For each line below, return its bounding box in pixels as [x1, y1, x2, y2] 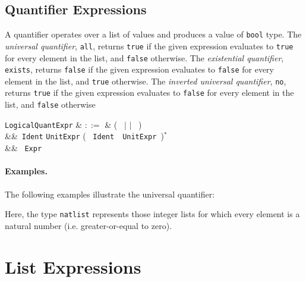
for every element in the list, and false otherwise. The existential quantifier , [5, 51, 284, 64]
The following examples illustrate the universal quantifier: [5, 187, 215, 200]
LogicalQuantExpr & [5, 118, 83, 130]
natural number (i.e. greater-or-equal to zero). [5, 219, 172, 231]
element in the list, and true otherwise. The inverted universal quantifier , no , [5, 74, 286, 87]
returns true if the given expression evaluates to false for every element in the [5, 86, 294, 99]
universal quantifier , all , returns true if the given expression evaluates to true [5, 39, 294, 52]
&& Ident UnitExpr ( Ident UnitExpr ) [5, 130, 164, 142]
